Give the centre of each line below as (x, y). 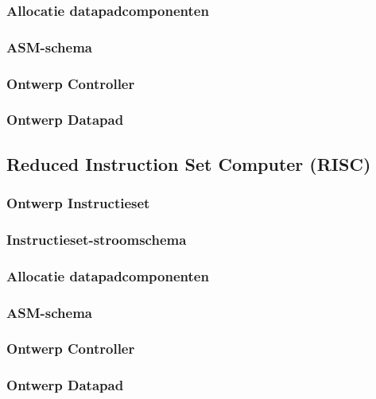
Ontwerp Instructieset (78, 203)
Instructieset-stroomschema (97, 239)
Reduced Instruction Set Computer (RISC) (189, 163)
